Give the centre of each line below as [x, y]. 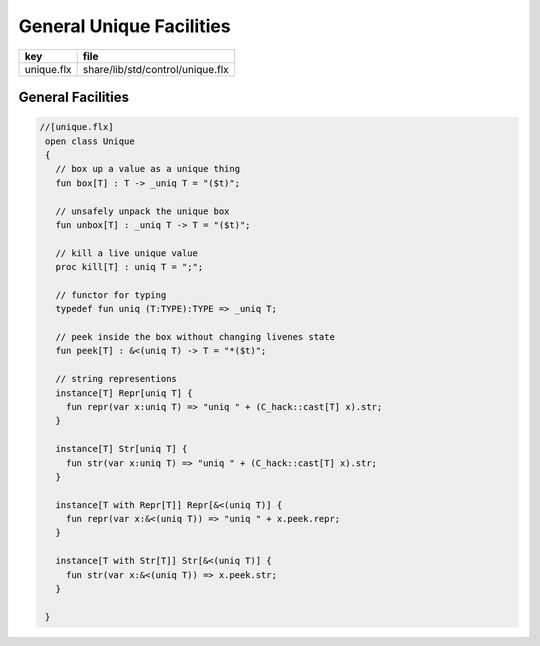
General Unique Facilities [124, 26]
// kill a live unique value [127, 253]
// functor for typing [111, 294]
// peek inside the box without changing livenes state [195, 337]
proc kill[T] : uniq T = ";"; [129, 267]
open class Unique [90, 141]
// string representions [116, 379]
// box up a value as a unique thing [147, 169]
